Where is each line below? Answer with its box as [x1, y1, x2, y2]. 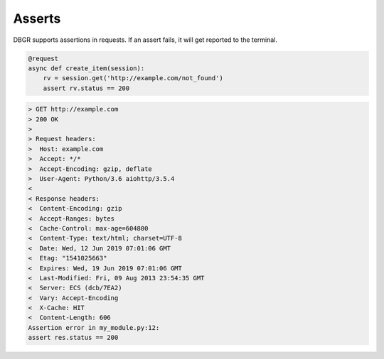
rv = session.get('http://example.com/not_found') [43, 74, 223, 82]
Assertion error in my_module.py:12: [28, 324, 160, 331]
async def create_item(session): [28, 64, 145, 72]
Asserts [13, 11, 61, 26]
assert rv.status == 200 [43, 84, 130, 92]
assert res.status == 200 [28, 333, 119, 342]
